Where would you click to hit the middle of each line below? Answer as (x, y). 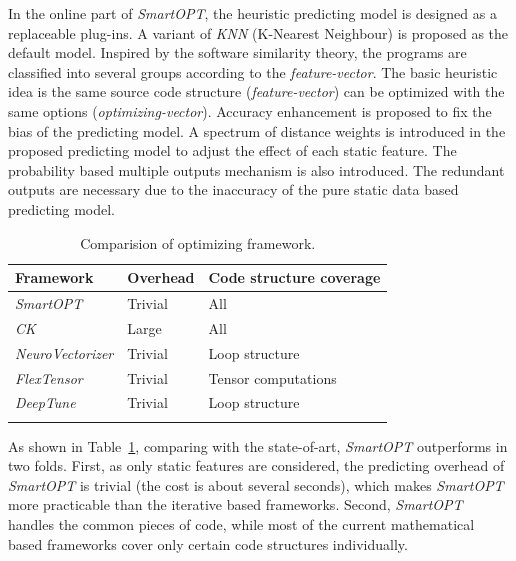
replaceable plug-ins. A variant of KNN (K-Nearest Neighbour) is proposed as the (258, 32)
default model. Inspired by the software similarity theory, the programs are (237, 52)
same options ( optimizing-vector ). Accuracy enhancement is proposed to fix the (250, 110)
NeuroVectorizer (64, 352)
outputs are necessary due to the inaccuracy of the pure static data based (233, 189)
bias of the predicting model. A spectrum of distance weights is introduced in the (257, 130)
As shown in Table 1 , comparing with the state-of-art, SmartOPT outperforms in (258, 445)
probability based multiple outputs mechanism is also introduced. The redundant (256, 169)
